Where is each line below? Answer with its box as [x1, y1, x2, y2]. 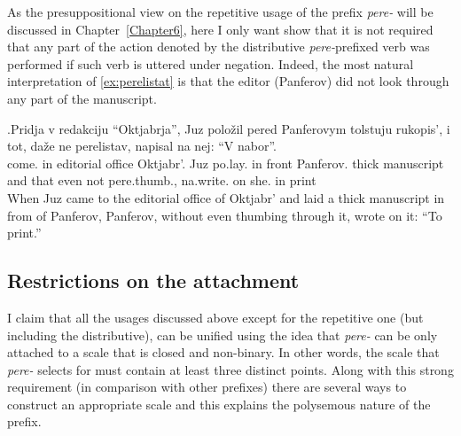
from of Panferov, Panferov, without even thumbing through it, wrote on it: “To [7, 206, 442, 224]
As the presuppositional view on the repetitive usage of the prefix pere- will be [7, 3, 434, 20]
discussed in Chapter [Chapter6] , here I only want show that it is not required [7, 19, 434, 38]
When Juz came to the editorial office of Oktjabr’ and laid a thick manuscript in [7, 188, 445, 206]
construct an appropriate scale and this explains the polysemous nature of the [7, 394, 431, 413]
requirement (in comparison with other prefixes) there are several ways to [7, 378, 407, 396]
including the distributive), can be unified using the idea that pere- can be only [7, 325, 438, 344]
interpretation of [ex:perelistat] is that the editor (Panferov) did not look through [7, 72, 449, 90]
